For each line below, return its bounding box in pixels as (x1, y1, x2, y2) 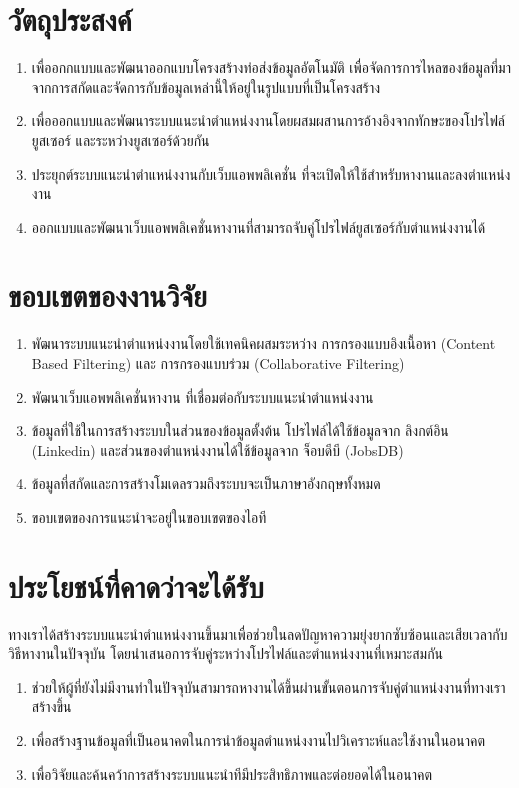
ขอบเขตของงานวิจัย (8, 275, 207, 316)
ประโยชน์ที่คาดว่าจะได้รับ (8, 565, 264, 606)
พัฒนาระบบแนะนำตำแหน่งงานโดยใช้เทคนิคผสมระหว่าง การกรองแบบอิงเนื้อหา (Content (31, 333, 496, 354)
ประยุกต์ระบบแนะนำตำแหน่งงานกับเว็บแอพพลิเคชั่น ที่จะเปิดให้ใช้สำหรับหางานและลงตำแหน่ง (31, 163, 511, 184)
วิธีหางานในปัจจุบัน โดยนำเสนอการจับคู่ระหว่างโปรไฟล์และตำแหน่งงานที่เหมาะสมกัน (8, 643, 444, 664)
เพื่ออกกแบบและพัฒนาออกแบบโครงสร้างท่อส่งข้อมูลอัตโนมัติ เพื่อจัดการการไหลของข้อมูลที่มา (31, 57, 512, 78)
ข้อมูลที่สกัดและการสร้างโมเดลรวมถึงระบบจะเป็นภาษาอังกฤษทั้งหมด (31, 473, 381, 494)
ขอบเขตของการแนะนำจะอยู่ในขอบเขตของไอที (31, 506, 267, 527)
